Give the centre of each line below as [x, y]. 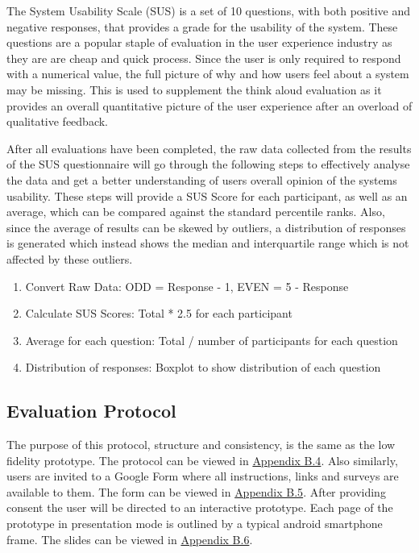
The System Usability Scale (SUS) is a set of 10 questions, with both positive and [209, 10]
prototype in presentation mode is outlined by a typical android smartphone [195, 524]
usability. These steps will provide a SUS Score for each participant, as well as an [207, 195]
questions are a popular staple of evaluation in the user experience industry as [199, 42]
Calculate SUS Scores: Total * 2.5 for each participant [159, 313]
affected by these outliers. [70, 258]
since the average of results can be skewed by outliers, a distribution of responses [206, 227]
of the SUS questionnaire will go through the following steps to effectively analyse [208, 164]
